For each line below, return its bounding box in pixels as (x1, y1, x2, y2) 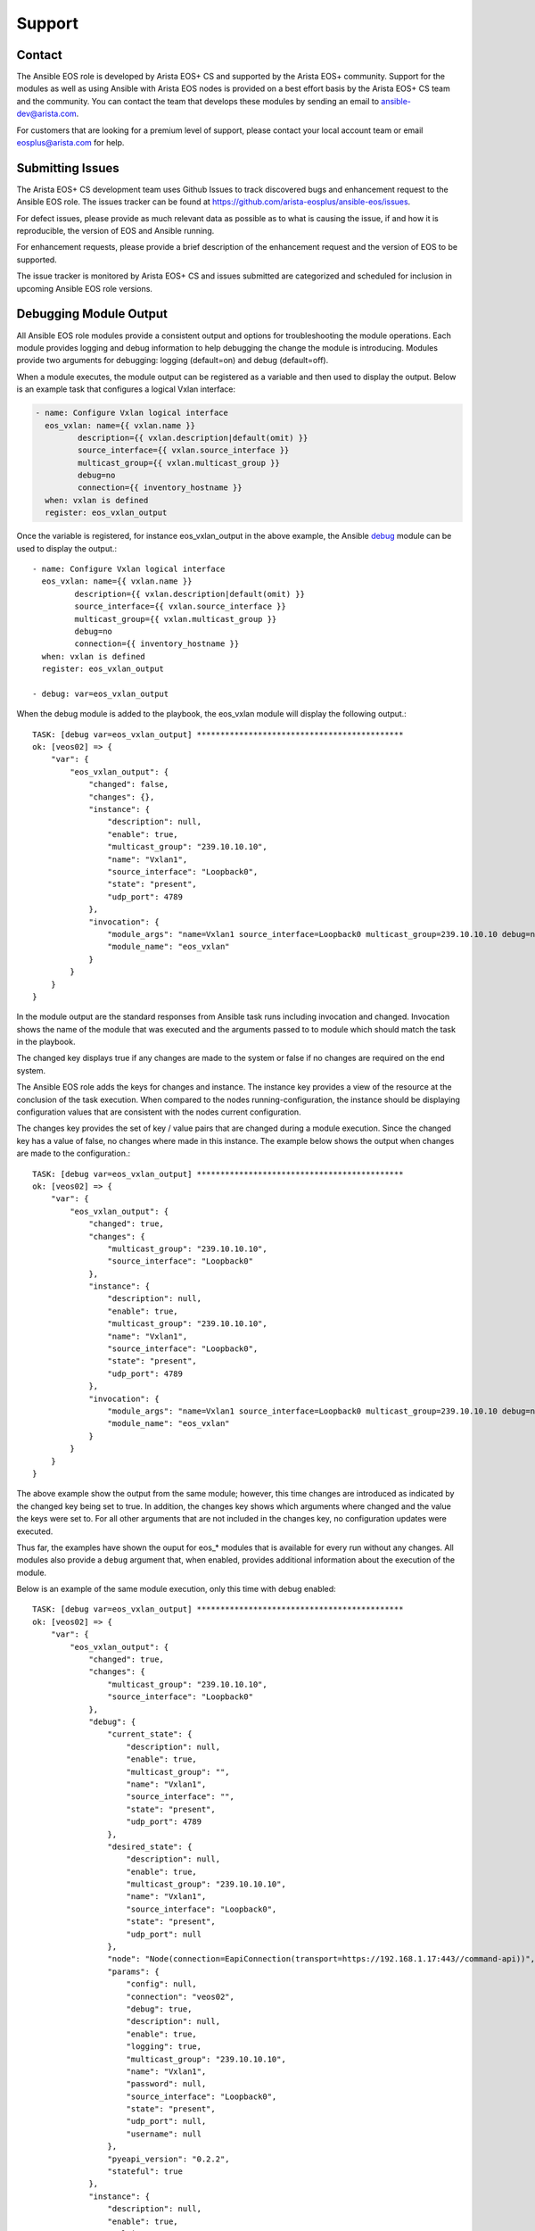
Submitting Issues (16, 161, 119, 176)
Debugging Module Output (16, 306, 169, 321)
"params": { (107, 1966, 160, 1977)
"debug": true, (126, 2003, 193, 2014)
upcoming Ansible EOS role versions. (16, 283, 153, 294)
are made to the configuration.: (16, 1148, 131, 1159)
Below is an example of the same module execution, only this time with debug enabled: (16, 1584, 336, 1595)
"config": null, (126, 1979, 198, 1989)
